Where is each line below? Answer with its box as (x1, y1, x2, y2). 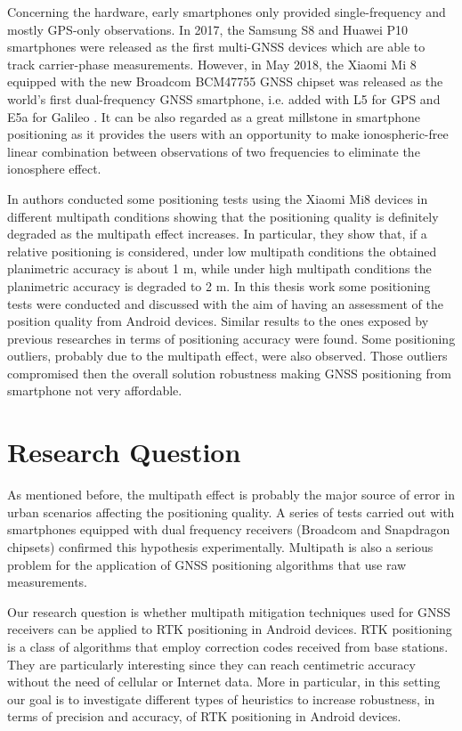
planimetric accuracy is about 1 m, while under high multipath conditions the (7, 259, 432, 278)
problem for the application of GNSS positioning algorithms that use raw (7, 555, 407, 573)
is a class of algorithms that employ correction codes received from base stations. (7, 637, 449, 655)
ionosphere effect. (7, 159, 101, 178)
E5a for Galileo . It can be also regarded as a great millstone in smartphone (7, 107, 420, 126)
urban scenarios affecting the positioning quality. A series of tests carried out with (7, 502, 455, 521)
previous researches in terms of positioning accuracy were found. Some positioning (7, 329, 456, 347)
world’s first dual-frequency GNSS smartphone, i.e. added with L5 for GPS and (7, 89, 441, 108)
